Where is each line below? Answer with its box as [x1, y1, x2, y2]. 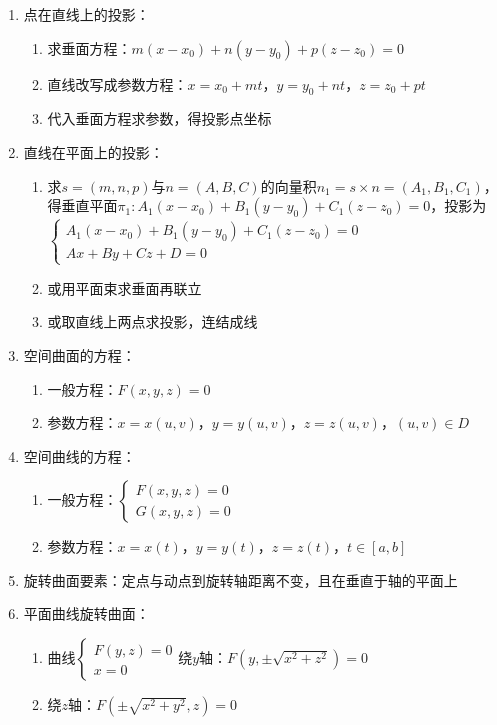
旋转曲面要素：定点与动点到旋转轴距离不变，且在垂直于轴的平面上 [23, 569, 458, 590]
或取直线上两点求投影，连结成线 [47, 311, 258, 332]
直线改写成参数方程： [47, 73, 188, 94]
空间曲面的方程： [23, 344, 136, 365]
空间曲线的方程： [23, 445, 136, 466]
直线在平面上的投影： [23, 141, 164, 162]
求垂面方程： [47, 37, 132, 58]
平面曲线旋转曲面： [23, 603, 150, 624]
